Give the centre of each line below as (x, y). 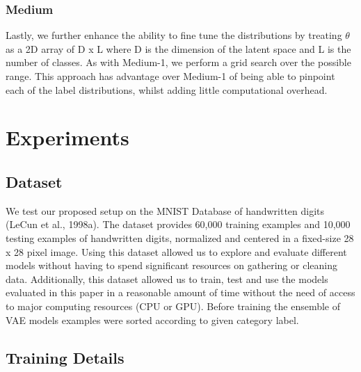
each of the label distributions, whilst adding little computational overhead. (167, 89)
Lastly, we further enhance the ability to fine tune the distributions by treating (174, 35)
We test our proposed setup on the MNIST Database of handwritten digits (165, 210)
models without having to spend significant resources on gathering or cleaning (171, 265)
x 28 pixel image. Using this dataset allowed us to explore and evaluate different (176, 251)
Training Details (65, 357)
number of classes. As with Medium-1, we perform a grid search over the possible (178, 62)
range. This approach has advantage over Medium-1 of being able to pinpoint (170, 76)
